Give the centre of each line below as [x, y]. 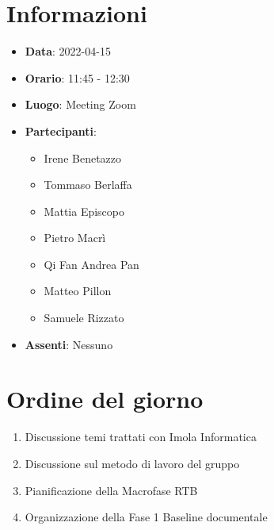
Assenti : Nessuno [69, 344]
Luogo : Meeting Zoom [80, 104]
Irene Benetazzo [83, 157]
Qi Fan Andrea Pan [91, 264]
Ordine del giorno [105, 399]
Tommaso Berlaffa [88, 184]
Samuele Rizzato [84, 318]
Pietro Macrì [75, 238]
